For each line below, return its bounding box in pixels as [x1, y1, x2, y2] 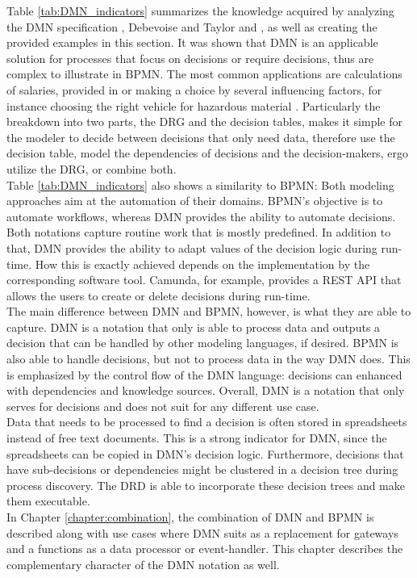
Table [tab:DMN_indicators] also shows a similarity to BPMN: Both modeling [6, 176, 394, 193]
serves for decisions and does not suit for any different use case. [6, 397, 319, 414]
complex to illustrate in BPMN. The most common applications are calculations [6, 65, 402, 82]
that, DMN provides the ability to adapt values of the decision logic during [6, 239, 377, 256]
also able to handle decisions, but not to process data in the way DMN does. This [6, 350, 411, 367]
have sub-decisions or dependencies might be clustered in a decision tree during [6, 461, 398, 478]
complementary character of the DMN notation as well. [6, 555, 280, 572]
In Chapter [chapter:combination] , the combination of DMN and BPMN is [6, 509, 374, 525]
